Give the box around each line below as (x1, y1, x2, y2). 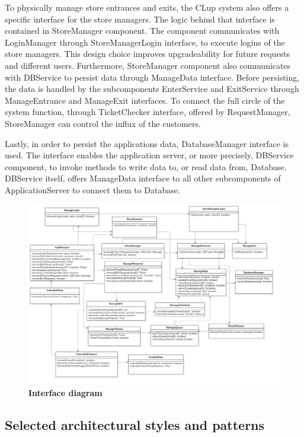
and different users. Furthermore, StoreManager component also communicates (5, 59, 291, 71)
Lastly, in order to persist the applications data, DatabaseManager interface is (5, 137, 289, 149)
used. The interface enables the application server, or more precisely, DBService (5, 149, 294, 161)
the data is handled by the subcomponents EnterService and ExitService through (5, 82, 299, 95)
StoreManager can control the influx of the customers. (5, 117, 201, 129)
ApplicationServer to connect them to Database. (5, 183, 180, 196)
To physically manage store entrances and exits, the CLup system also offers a (5, 1, 289, 13)
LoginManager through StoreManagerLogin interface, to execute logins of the (5, 36, 285, 48)
